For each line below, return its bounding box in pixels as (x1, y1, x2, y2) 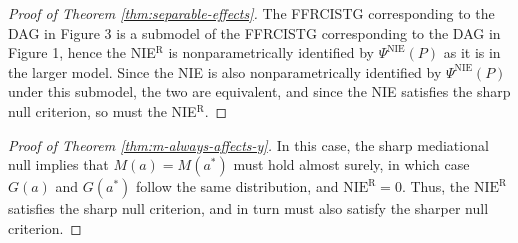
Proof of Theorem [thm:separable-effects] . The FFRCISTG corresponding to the (8, 3, 495, 23)
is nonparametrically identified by (168, 42, 374, 63)
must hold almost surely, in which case (233, 154, 470, 175)
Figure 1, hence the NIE (8, 42, 156, 63)
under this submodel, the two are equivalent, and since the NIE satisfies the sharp (8, 81, 511, 102)
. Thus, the (401, 176, 470, 197)
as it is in (443, 42, 501, 63)
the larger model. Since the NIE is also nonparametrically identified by (8, 61, 442, 82)
